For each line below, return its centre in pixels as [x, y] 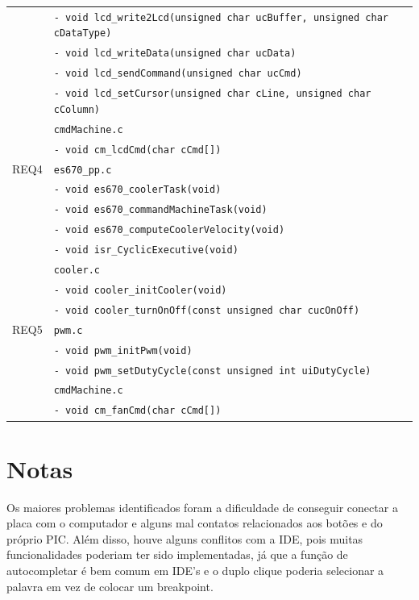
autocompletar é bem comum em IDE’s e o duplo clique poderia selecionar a [195, 571]
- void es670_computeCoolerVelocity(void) [169, 230]
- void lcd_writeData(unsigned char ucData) [175, 54]
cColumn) [77, 109]
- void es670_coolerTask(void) [137, 190]
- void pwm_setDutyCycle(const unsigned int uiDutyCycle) [212, 371]
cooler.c [77, 271]
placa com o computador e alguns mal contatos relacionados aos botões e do [195, 523]
